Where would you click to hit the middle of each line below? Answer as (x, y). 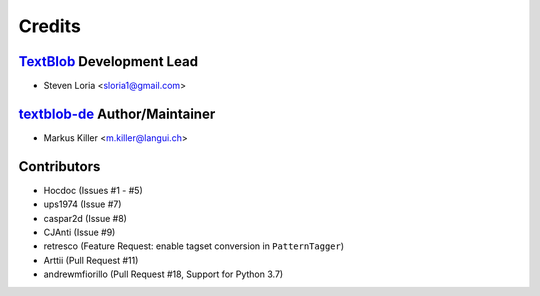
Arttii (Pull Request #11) (91, 260)
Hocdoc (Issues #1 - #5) (93, 190)
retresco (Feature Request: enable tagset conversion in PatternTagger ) (194, 246)
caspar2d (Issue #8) (85, 218)
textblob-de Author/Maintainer (117, 113)
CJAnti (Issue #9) (79, 232)
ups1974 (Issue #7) (82, 204)
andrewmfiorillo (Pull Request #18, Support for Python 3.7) (163, 274)
